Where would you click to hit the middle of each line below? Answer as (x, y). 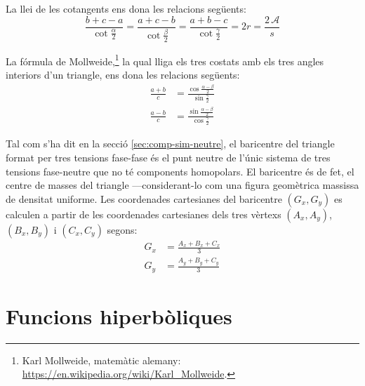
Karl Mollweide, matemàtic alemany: (101, 360)
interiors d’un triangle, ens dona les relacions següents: (123, 74)
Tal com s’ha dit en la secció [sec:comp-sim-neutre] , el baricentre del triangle (170, 144)
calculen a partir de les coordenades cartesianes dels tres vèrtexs (144, 214)
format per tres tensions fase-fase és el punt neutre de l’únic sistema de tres (168, 157)
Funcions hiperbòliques (119, 315)
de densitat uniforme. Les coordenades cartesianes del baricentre (144, 198)
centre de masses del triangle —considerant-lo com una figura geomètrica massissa (182, 185)
